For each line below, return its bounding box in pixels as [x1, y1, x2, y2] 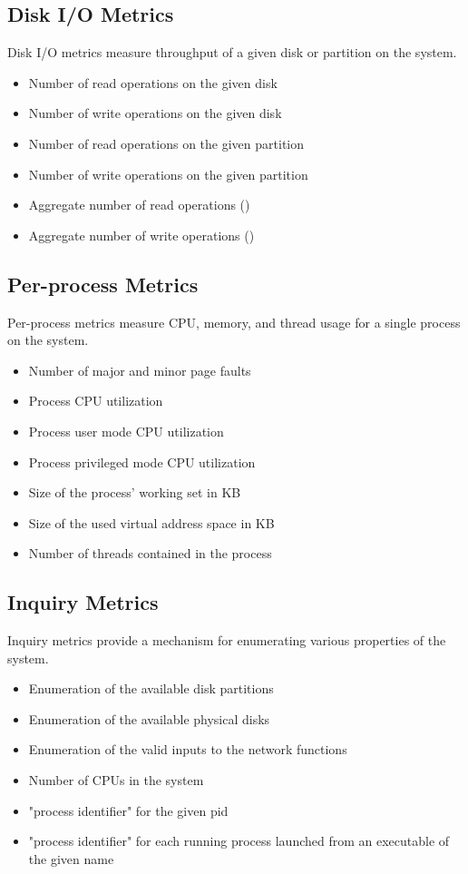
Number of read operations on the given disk [28, 73, 278, 92]
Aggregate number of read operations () [28, 195, 250, 214]
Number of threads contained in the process [28, 544, 272, 563]
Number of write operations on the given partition [28, 164, 308, 183]
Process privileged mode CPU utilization [28, 452, 256, 471]
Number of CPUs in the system [28, 771, 204, 790]
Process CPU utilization [28, 391, 163, 410]
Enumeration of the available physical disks [28, 709, 270, 728]
